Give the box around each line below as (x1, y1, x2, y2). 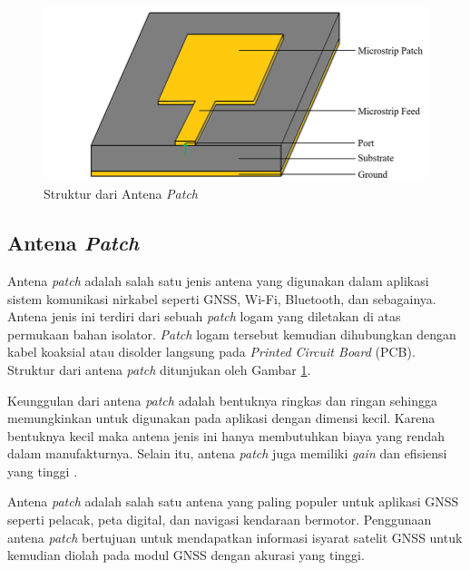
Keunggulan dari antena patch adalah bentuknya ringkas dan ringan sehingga (7, 390, 437, 409)
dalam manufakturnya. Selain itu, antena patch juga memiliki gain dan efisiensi (7, 444, 447, 463)
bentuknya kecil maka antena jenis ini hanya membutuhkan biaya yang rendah (7, 426, 445, 445)
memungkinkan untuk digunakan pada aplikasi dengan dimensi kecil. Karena (7, 408, 436, 427)
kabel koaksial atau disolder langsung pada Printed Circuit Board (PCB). (7, 342, 416, 361)
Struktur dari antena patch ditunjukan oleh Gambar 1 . (7, 359, 311, 378)
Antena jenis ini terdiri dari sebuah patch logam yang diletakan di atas (7, 307, 401, 326)
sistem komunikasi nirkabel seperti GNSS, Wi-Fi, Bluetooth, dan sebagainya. (7, 289, 436, 308)
